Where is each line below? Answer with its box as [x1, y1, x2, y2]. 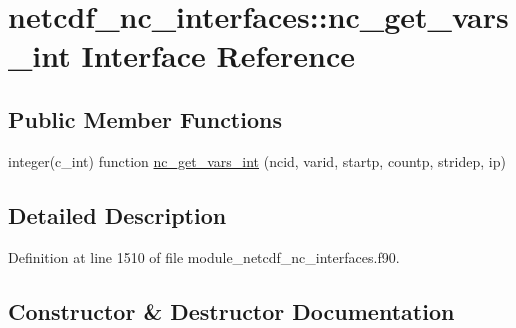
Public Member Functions [8, 103, 282, 134]
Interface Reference [81, 35, 356, 76]
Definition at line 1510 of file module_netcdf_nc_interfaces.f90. [8, 246, 400, 267]
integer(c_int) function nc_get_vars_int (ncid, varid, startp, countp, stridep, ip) [8, 150, 506, 171]
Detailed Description [8, 199, 227, 230]
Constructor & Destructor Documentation [8, 295, 455, 326]
